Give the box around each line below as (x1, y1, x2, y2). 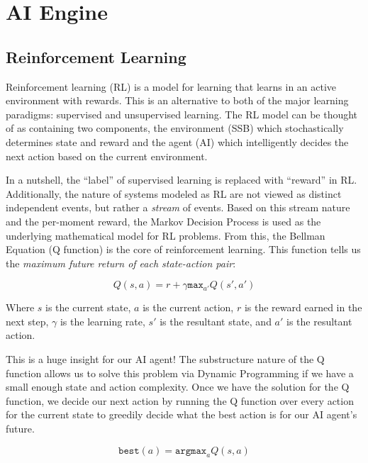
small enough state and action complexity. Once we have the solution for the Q (6, 379, 350, 394)
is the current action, (143, 300, 234, 315)
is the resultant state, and (160, 313, 272, 328)
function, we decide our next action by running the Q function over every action (6, 393, 354, 408)
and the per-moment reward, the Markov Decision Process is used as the (6, 213, 321, 228)
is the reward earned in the (244, 300, 362, 315)
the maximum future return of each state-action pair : (6, 255, 236, 270)
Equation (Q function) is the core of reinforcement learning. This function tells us (6, 242, 361, 257)
